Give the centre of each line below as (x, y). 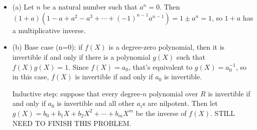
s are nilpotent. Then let (180, 103)
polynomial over (173, 93)
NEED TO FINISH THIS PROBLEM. (72, 123)
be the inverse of (161, 113)
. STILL (223, 113)
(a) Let (23, 7)
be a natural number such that (90, 7)
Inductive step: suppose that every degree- (77, 93)
